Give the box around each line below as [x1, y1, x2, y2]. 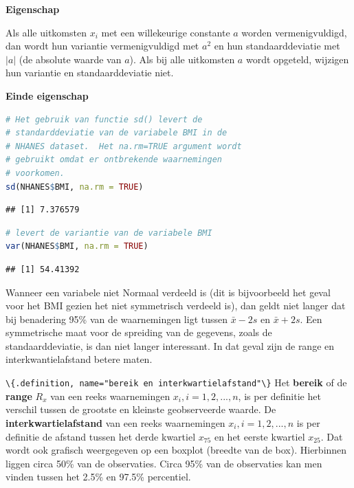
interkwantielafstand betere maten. [5, 352, 153, 366]
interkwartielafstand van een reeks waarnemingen [5, 415, 225, 430]
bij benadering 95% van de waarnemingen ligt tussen [5, 311, 228, 326]
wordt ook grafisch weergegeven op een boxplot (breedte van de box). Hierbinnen [5, 443, 347, 457]
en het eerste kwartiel [214, 429, 305, 443]
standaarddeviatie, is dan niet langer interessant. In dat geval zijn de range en [5, 338, 335, 353]
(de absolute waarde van [19, 52, 122, 66]
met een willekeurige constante [101, 25, 230, 39]
